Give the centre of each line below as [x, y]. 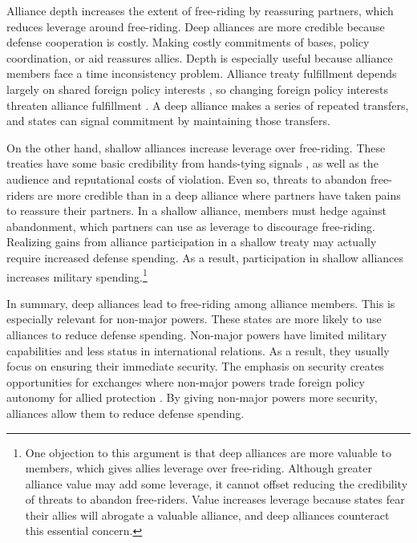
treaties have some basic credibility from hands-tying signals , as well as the [192, 163]
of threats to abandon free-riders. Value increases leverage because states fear [215, 499]
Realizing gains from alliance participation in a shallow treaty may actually [192, 242]
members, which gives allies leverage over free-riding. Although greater [198, 468]
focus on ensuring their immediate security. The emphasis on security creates [195, 366]
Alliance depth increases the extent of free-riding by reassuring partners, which [200, 10]
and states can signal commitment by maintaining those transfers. [168, 121]
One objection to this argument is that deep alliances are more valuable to [208, 452]
